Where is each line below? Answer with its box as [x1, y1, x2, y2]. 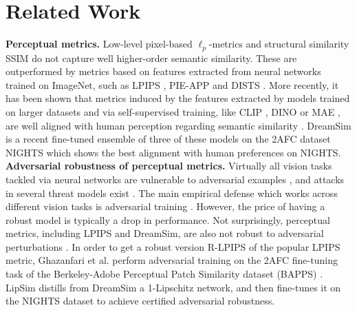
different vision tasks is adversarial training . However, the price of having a [6, 199, 325, 214]
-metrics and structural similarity [208, 37, 349, 51]
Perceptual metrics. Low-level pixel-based [6, 37, 193, 51]
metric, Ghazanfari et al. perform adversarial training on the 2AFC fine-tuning [6, 253, 338, 267]
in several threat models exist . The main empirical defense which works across [6, 185, 338, 200]
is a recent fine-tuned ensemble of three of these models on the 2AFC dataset [6, 132, 331, 146]
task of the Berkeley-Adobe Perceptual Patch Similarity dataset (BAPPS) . [6, 267, 323, 281]
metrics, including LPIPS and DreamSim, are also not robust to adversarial [6, 226, 324, 240]
